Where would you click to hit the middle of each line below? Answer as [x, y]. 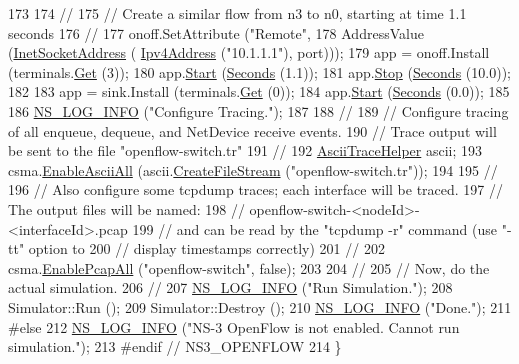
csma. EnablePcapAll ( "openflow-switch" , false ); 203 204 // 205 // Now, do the [249, 267]
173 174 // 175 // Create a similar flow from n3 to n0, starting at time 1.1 [237, 13]
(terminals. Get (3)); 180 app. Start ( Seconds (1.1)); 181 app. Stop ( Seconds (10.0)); [259, 71]
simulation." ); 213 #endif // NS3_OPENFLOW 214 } [175, 346]
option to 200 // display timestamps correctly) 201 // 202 [206, 248]
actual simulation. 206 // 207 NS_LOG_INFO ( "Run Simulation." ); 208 [230, 287]
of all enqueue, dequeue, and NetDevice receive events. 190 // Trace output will [252, 130]
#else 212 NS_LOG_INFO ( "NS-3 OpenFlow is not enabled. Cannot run [234, 326]
